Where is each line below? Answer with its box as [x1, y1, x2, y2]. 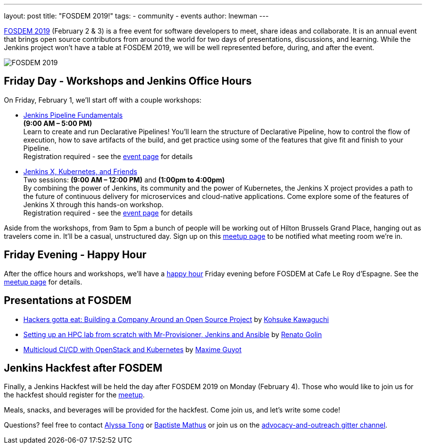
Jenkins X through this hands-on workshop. [23, 200, 164, 209]
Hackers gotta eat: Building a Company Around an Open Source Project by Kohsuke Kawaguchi [23, 315, 329, 323]
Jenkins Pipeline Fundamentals [23, 110, 123, 119]
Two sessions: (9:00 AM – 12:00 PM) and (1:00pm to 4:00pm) [23, 175, 225, 184]
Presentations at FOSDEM [4, 294, 132, 307]
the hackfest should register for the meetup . [4, 391, 145, 399]
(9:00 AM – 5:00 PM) [23, 119, 92, 127]
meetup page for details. [4, 277, 83, 286]
